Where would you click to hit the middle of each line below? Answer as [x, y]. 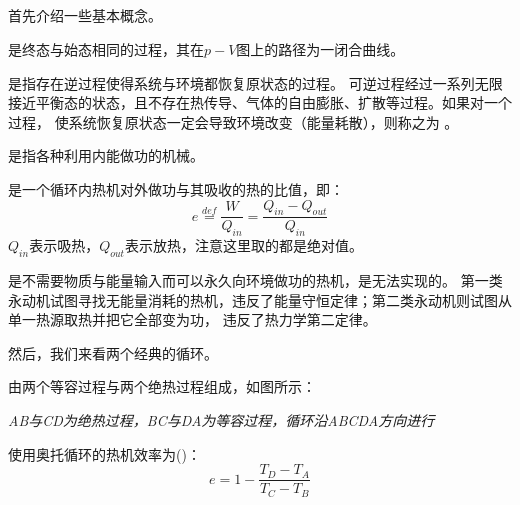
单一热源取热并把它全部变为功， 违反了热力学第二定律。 [192, 319]
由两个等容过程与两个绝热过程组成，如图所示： [162, 386]
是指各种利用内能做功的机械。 [106, 155]
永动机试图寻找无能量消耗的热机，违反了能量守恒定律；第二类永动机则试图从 [260, 299]
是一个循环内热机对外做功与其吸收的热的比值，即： [176, 188]
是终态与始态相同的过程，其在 [106, 48]
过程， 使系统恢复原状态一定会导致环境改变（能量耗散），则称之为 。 [233, 121]
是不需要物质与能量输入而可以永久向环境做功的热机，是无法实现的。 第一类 [255, 279]
